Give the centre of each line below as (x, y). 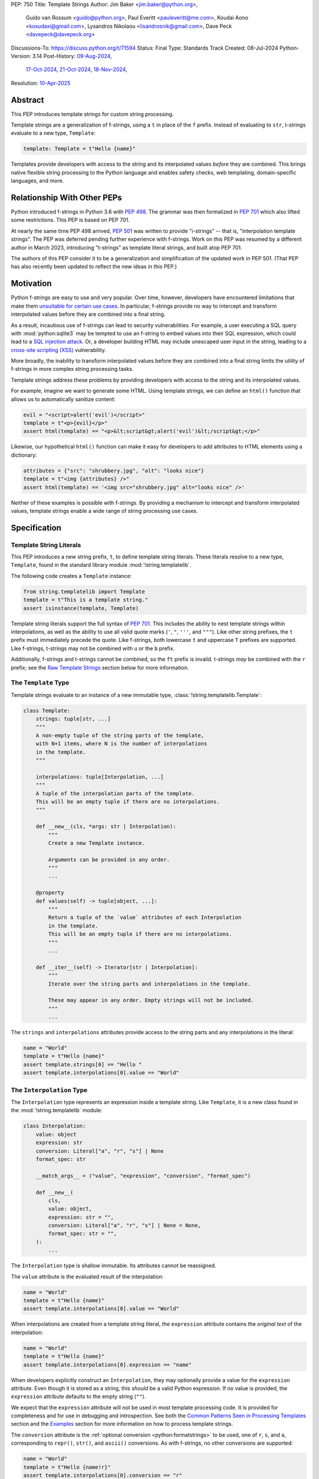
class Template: (47, 711)
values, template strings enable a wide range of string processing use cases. (104, 511)
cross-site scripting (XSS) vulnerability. (58, 350)
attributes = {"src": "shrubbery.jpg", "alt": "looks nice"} (114, 471)
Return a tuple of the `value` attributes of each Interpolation (145, 918)
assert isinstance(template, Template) (81, 608)
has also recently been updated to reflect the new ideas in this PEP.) (94, 267)
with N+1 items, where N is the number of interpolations (121, 744)
